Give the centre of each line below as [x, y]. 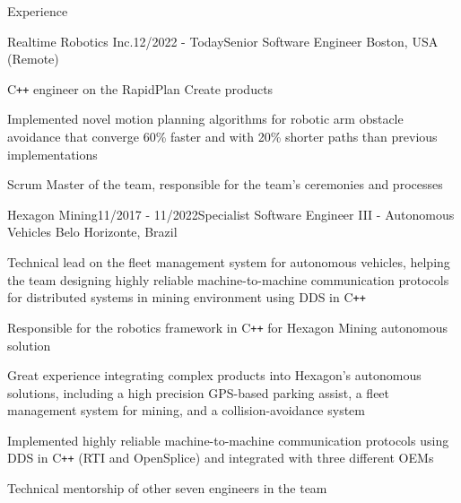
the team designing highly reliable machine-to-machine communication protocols [228, 279]
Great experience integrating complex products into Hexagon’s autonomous [214, 375]
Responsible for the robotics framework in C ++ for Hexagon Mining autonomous [228, 327]
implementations [52, 154]
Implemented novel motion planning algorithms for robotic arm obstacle [205, 119]
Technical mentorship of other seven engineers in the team [167, 488]
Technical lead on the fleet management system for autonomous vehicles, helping [229, 262]
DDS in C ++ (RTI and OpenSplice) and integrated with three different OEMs [221, 458]
